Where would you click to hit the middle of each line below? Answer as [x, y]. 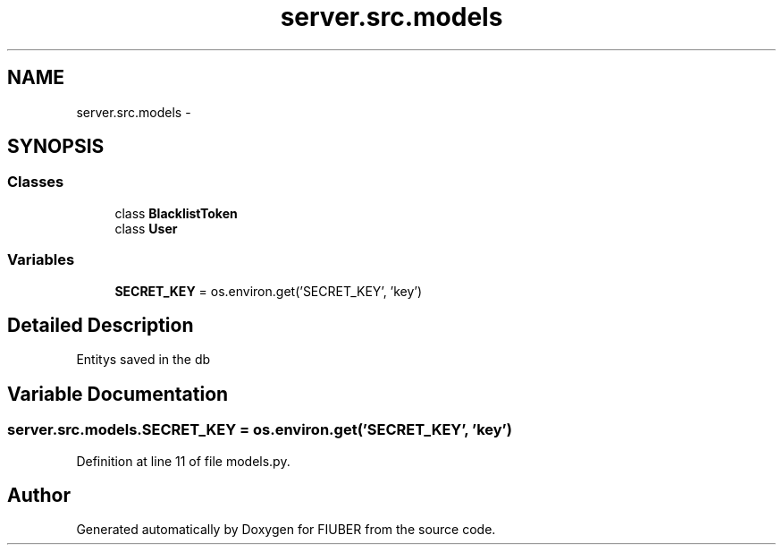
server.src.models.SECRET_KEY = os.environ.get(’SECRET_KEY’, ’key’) [260, 430]
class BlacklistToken [176, 213]
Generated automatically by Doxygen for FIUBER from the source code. [286, 530]
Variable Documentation [118, 394]
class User [146, 228]
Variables [41, 260]
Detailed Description [101, 325]
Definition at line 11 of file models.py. [183, 461]
